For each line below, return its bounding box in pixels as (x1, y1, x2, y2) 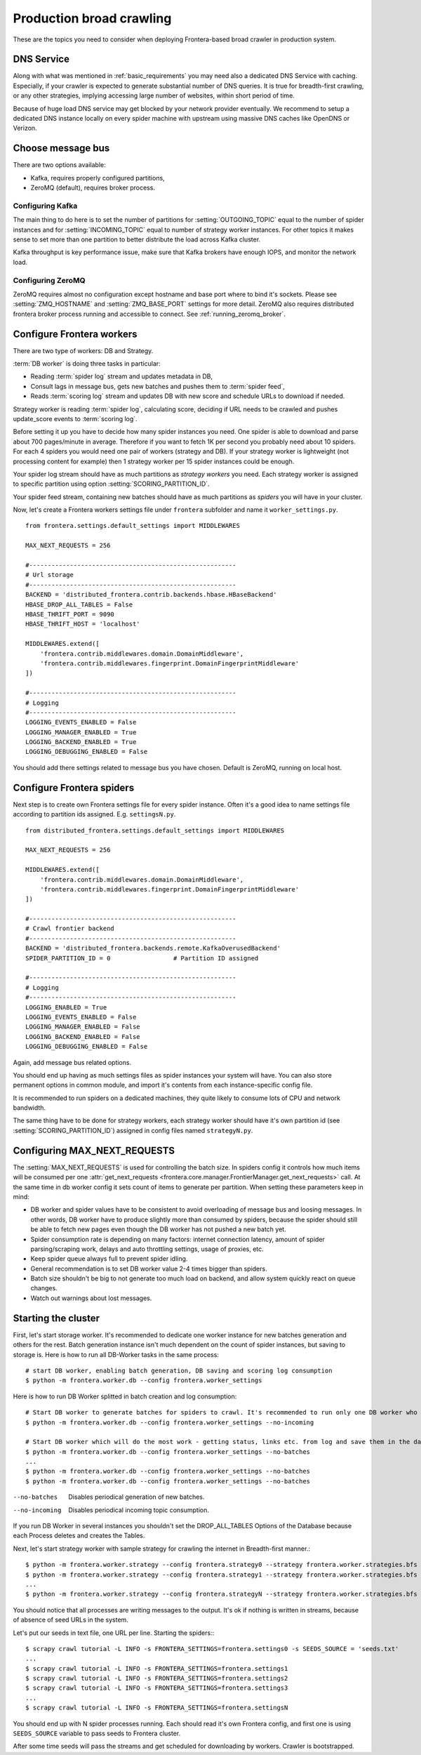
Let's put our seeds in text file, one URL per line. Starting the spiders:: (13, 1629, 215, 1637)
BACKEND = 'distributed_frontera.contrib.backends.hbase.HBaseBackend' (25, 590, 277, 599)
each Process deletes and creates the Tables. (13, 1531, 145, 1540)
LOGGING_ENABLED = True (25, 1003, 107, 1011)
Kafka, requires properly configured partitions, (30, 173, 165, 182)
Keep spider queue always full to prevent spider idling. (30, 1254, 188, 1263)
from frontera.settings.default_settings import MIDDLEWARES (25, 522, 240, 530)
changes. (30, 1284, 58, 1292)
